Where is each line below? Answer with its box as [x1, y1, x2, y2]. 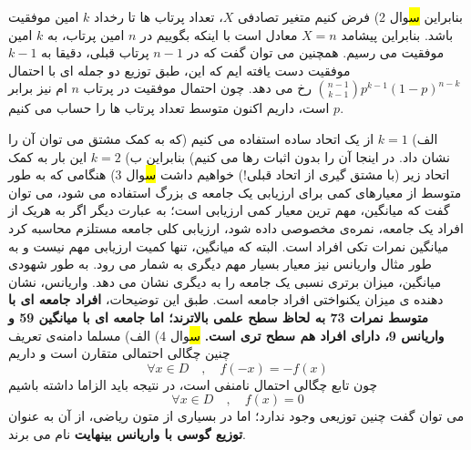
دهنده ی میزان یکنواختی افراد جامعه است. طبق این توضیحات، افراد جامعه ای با [8, 290, 444, 309]
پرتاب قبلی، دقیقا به [41, 43, 149, 62]
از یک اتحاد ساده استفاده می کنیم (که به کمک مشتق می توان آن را [8, 128, 374, 148]
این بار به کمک [8, 147, 87, 166]
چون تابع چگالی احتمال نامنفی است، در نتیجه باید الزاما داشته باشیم [8, 374, 378, 394]
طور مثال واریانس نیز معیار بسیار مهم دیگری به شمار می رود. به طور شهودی [8, 254, 432, 273]
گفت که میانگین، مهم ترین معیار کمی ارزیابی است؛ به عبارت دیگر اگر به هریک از [8, 200, 450, 220]
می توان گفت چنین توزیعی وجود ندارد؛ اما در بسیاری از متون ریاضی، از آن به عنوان [8, 406, 465, 425]
